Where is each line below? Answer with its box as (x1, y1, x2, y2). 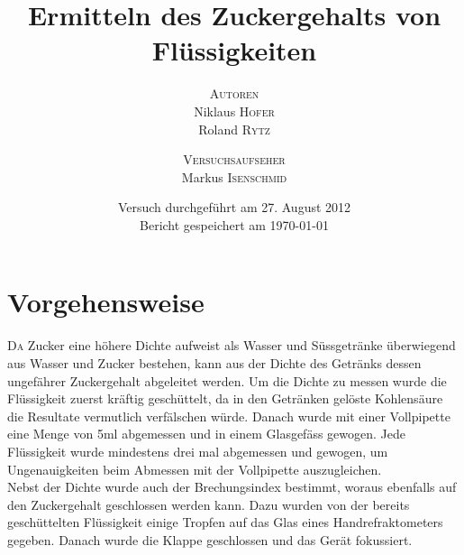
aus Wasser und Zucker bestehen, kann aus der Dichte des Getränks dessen (7, 354, 422, 372)
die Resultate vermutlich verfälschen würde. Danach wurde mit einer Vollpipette (7, 406, 450, 425)
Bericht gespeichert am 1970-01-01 (140, 215, 329, 234)
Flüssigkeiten (151, 32, 317, 69)
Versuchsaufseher (183, 150, 286, 169)
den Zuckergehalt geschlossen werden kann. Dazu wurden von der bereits (7, 495, 410, 513)
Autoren (209, 84, 259, 103)
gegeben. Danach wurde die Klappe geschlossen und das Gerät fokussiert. (7, 530, 413, 549)
